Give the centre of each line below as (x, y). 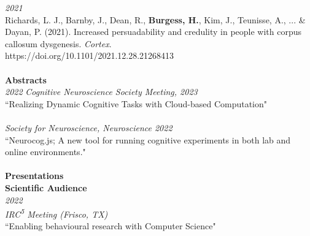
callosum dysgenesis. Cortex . (58, 43)
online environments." (45, 152)
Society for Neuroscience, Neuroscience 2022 (89, 127)
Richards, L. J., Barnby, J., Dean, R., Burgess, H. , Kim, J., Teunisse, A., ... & (155, 19)
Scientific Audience (46, 187)
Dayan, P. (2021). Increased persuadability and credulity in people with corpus (153, 32)
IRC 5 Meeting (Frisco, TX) (56, 213)
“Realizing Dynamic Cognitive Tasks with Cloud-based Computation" (136, 103)
